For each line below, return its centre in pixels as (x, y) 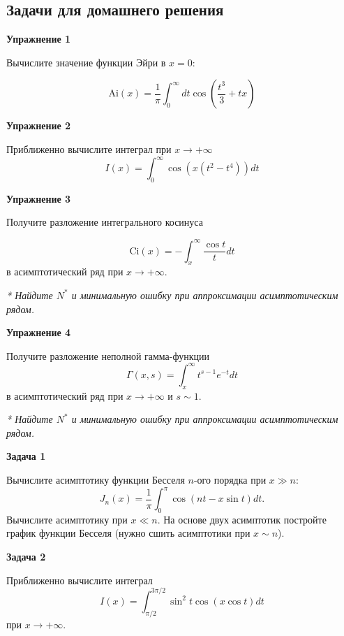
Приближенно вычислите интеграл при (89, 149)
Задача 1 (26, 456)
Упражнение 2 (39, 125)
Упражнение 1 (39, 39)
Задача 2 (26, 557)
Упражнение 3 (39, 198)
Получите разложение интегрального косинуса (105, 222)
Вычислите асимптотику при (67, 519)
